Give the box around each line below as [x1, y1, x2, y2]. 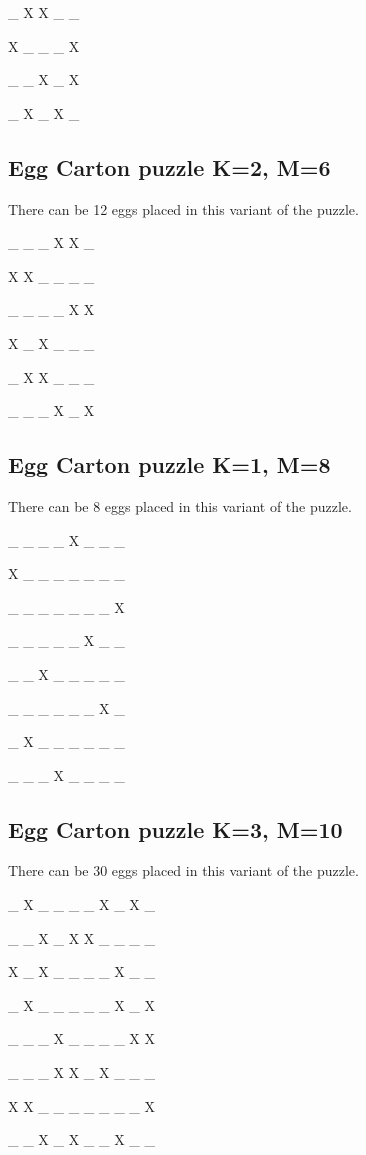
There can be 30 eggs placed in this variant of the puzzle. [8, 860, 359, 881]
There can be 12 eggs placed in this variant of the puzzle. [8, 198, 359, 219]
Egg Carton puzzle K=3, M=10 [8, 813, 343, 844]
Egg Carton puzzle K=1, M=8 [8, 449, 331, 480]
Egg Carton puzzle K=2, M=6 [8, 151, 331, 182]
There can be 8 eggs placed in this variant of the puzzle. [8, 495, 352, 516]
